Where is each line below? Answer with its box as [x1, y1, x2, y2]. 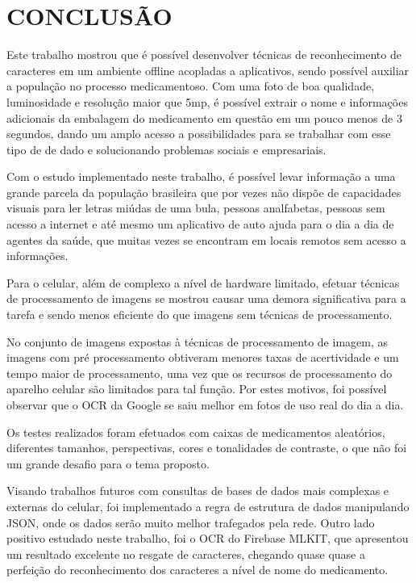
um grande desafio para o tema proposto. [6, 455, 210, 472]
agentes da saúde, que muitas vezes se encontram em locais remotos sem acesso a [6, 231, 406, 248]
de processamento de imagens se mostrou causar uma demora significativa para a [6, 290, 406, 307]
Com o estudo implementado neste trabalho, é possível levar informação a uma [6, 168, 396, 185]
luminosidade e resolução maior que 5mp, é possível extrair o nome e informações [6, 93, 408, 110]
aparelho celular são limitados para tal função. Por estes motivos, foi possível [6, 380, 387, 397]
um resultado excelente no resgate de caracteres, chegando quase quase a [6, 545, 365, 562]
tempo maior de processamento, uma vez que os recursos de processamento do [6, 364, 393, 381]
